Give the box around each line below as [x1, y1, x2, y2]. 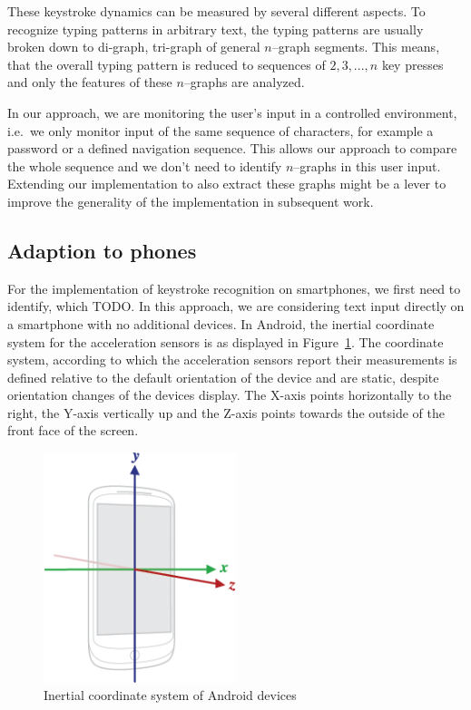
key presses [381, 54, 444, 73]
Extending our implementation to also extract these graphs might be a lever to [7, 174, 446, 193]
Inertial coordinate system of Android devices [44, 686, 297, 705]
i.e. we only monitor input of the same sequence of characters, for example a [7, 121, 434, 140]
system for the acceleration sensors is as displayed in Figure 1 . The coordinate [7, 332, 444, 351]
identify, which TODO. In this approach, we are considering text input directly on [7, 297, 465, 316]
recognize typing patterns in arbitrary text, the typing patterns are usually [7, 19, 424, 38]
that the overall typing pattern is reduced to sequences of [7, 54, 326, 73]
